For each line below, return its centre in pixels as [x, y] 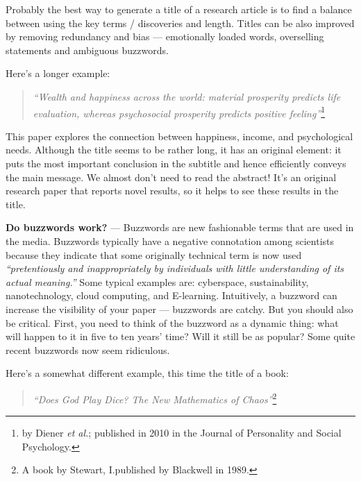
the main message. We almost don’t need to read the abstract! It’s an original [171, 177]
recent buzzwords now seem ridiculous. [88, 349]
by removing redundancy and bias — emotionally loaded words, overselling [165, 36]
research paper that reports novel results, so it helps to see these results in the [172, 191]
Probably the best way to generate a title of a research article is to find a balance [179, 9]
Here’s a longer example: [58, 73]
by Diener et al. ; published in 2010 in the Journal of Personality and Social [182, 433]
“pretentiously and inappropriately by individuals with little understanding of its [175, 268]
